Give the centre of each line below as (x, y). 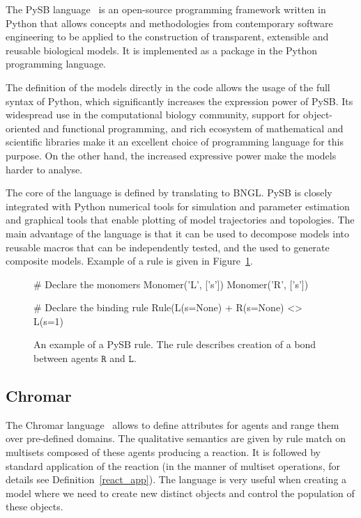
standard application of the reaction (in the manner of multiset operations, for (173, 465)
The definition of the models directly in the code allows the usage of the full (168, 87)
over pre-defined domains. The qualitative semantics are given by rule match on (176, 438)
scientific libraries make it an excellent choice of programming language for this (175, 142)
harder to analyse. (44, 169)
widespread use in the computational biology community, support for (153, 115)
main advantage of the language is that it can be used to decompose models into (177, 233)
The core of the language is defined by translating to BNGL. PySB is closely (169, 193)
